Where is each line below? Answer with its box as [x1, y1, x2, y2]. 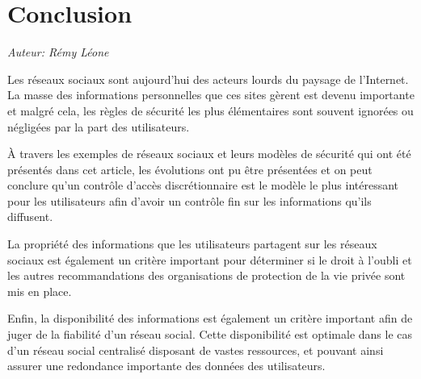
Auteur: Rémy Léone [7, 44, 109, 60]
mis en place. [7, 282, 72, 299]
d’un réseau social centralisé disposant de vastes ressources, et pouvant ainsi [7, 341, 384, 358]
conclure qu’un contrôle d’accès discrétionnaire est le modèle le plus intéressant [7, 177, 399, 194]
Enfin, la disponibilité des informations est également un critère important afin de [7, 310, 413, 327]
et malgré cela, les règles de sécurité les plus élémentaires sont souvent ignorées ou [7, 102, 414, 119]
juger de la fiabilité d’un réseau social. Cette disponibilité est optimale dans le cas [7, 326, 413, 343]
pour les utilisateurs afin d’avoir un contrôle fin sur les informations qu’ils [7, 192, 372, 209]
